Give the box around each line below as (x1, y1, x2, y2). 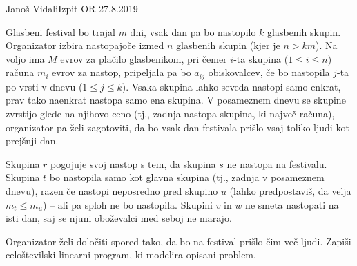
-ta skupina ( (233, 51, 289, 66)
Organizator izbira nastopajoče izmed (6, 38, 164, 53)
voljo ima (6, 51, 45, 66)
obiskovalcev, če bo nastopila (208, 65, 330, 79)
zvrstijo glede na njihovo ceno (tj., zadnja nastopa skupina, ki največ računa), (6, 106, 335, 121)
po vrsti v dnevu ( (6, 79, 83, 93)
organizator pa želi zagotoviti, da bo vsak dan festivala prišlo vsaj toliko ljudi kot (6, 120, 349, 134)
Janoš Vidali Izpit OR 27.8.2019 (6, 1, 138, 15)
